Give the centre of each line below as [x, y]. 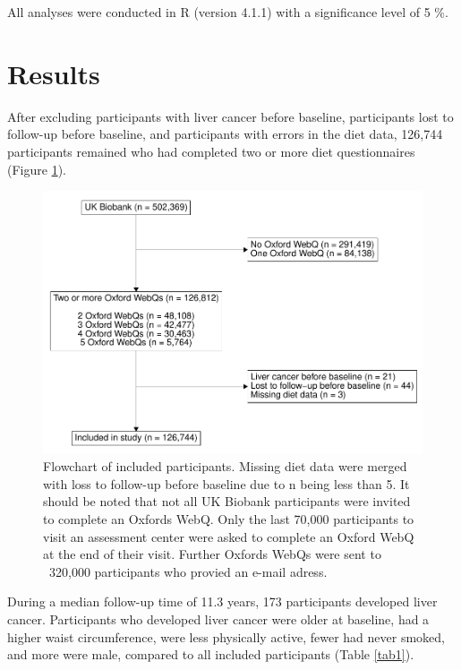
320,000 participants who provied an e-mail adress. [188, 571]
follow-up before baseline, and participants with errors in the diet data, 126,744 [225, 134]
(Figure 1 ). [37, 169]
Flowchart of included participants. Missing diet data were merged [225, 466]
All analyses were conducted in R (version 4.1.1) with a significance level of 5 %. [228, 12]
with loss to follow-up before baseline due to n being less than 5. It [226, 483]
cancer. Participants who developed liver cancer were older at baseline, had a [218, 618]
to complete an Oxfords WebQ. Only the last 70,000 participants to [229, 519]
